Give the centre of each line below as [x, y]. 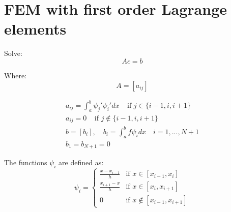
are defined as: [81, 162]
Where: [15, 75]
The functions [26, 162]
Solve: [13, 53]
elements [35, 29]
